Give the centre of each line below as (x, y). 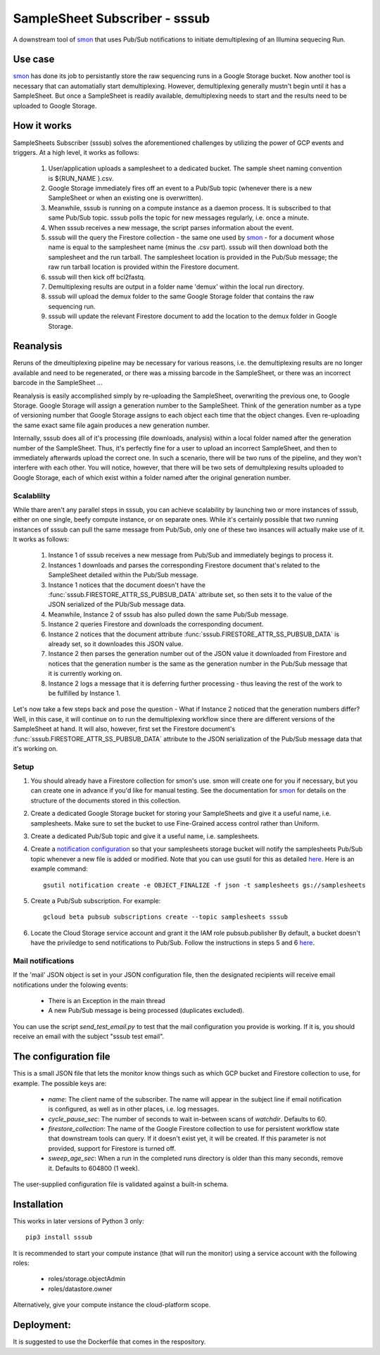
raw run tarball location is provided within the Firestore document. (144, 267)
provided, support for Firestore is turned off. (112, 1148)
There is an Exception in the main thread (107, 1001)
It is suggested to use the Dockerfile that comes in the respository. (109, 1342)
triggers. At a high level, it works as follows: (76, 152)
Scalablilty (32, 496)
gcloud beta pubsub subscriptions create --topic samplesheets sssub (166, 917)
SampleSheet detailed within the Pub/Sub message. (123, 575)
